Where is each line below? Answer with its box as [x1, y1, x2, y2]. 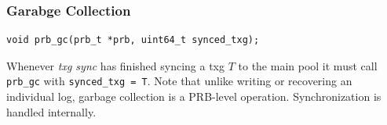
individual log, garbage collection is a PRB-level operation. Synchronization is [6, 88, 382, 105]
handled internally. [6, 103, 97, 120]
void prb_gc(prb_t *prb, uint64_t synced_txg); [6, 34, 260, 46]
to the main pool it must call [238, 57, 378, 73]
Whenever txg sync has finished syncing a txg [6, 57, 225, 73]
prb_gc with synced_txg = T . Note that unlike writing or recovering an [6, 73, 352, 89]
